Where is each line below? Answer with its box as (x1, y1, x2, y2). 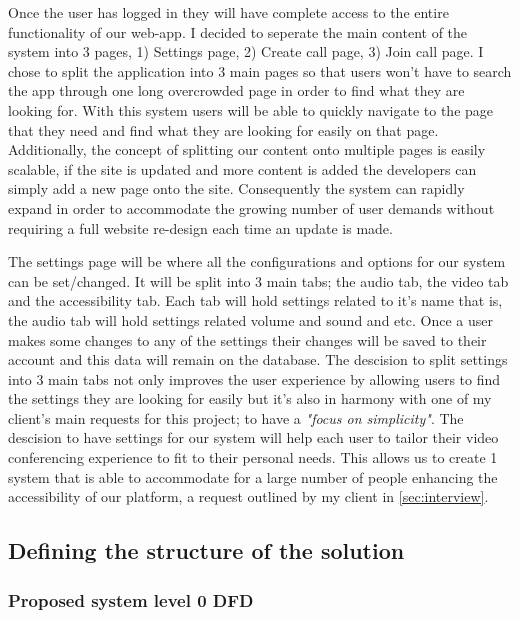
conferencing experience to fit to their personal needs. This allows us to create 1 (8, 447, 498, 468)
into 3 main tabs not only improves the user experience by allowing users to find (8, 368, 501, 389)
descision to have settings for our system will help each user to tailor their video (8, 427, 499, 448)
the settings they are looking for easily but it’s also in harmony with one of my (8, 388, 492, 409)
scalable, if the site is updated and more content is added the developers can (8, 158, 477, 179)
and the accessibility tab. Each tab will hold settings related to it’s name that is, (8, 290, 503, 311)
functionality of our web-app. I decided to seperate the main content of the (8, 21, 468, 42)
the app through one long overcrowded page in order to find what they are (8, 80, 465, 101)
